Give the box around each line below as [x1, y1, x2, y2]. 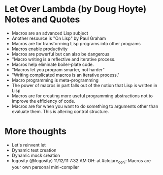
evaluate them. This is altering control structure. [11, 108, 109, 114]
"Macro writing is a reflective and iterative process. [11, 56, 116, 62]
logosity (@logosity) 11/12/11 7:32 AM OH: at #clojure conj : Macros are [11, 157, 151, 165]
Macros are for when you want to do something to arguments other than [11, 103, 159, 109]
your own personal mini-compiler [11, 164, 79, 170]
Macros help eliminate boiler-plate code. [11, 61, 94, 67]
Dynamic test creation [11, 147, 57, 153]
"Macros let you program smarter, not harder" [11, 66, 105, 72]
